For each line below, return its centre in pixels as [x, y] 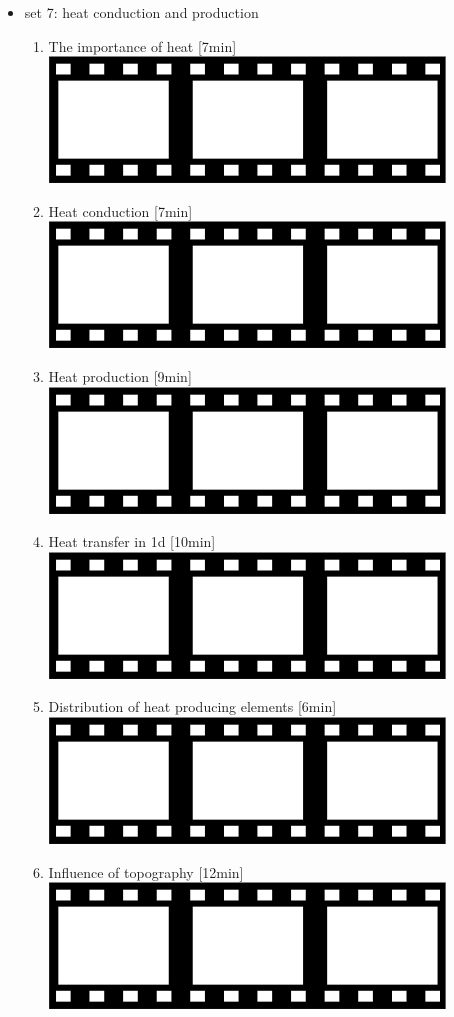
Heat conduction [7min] [120, 210]
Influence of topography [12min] [146, 871]
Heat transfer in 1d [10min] [132, 541]
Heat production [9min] [120, 375]
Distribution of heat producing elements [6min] [192, 706]
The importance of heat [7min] [142, 45]
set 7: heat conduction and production [141, 12]
